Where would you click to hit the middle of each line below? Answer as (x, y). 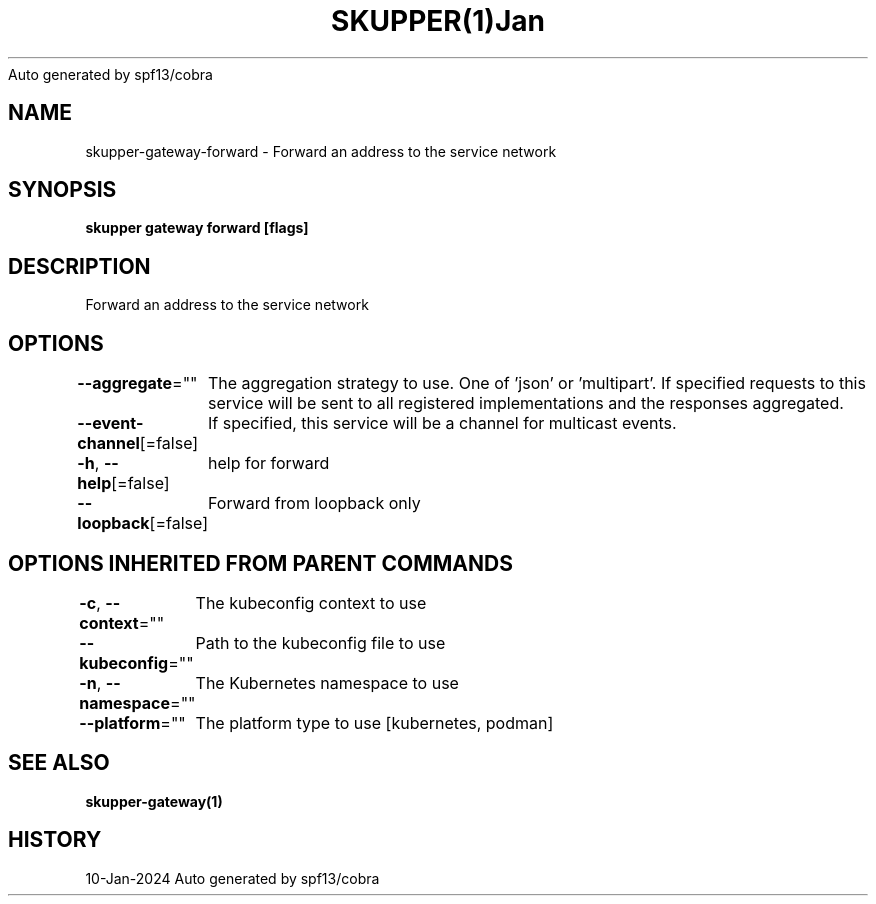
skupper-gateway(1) (154, 801)
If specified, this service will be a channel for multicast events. (442, 423)
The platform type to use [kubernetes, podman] (374, 722)
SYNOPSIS (62, 190)
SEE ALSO (59, 763)
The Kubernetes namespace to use (327, 682)
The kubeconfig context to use (311, 602)
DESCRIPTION (79, 266)
